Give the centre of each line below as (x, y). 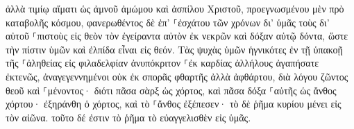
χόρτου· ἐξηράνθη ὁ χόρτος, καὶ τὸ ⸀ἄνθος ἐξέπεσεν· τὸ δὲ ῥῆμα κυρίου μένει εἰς (174, 104)
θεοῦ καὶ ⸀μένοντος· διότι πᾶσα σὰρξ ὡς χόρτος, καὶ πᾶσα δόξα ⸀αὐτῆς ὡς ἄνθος (171, 90)
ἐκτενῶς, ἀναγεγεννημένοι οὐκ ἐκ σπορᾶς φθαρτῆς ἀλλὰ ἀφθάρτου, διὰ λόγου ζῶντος (177, 76)
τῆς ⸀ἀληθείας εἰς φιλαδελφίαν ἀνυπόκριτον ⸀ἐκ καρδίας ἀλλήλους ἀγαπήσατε (162, 63)
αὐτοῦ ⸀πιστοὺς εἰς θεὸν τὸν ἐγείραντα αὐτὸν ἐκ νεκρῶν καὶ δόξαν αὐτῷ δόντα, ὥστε (177, 36)
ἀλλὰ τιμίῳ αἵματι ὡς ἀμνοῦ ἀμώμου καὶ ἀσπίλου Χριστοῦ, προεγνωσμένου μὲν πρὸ (175, 8)
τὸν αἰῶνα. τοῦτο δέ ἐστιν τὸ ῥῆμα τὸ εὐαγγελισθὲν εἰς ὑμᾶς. (128, 117)
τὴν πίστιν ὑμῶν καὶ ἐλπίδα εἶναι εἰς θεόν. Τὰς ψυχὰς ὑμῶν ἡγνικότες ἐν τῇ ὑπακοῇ (174, 49)
